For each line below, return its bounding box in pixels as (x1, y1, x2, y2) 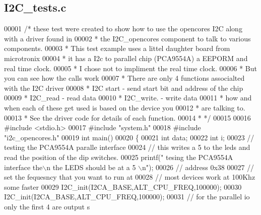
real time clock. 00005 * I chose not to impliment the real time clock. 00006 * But (4, 63, 257, 73)
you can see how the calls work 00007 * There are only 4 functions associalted (4, 73, 245, 83)
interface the (4, 162, 43, 172)
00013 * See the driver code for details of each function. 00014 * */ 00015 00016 (4, 112, 251, 123)
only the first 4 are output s (4, 201, 90, 211)
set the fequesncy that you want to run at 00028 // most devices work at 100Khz (4, 172, 255, 182)
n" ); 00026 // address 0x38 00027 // (142, 162, 254, 172)
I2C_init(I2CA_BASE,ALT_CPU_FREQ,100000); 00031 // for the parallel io (4, 191, 250, 202)
